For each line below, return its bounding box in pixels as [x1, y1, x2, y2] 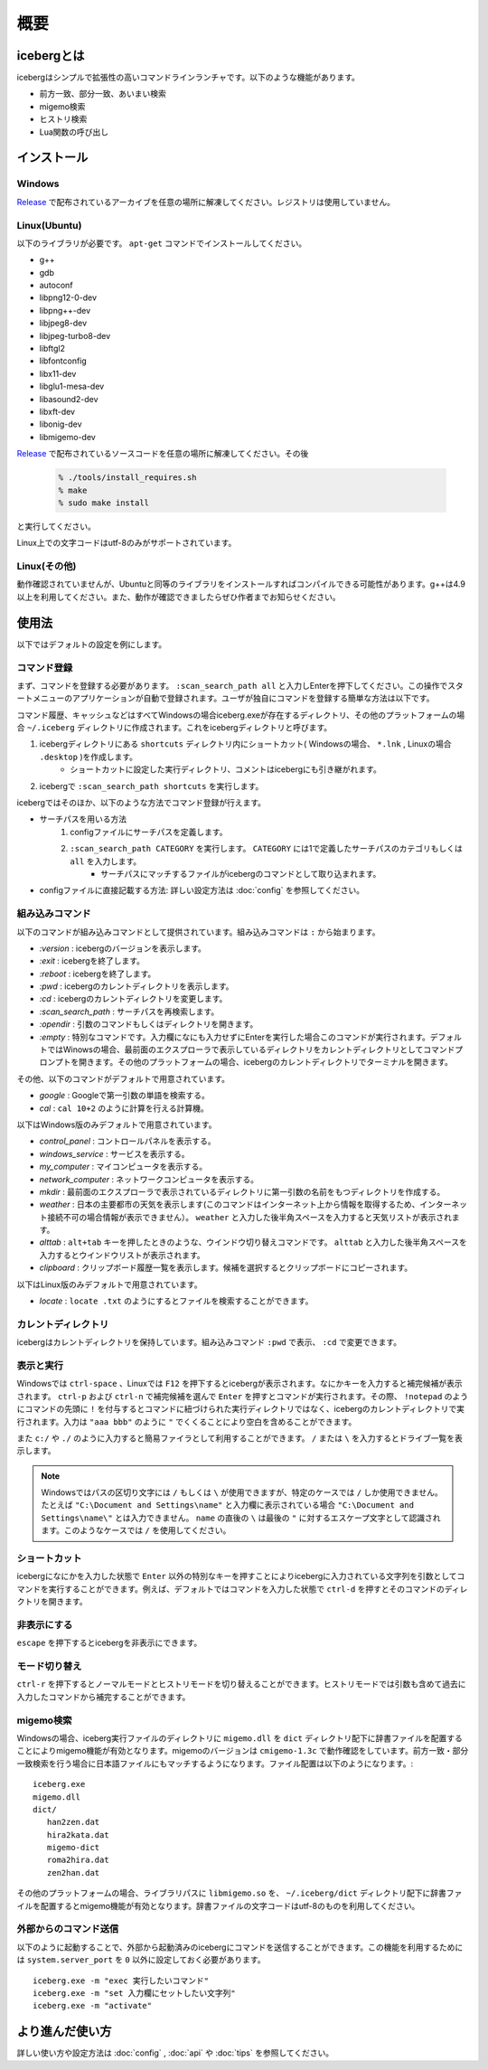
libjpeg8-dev [39, 317, 88, 329]
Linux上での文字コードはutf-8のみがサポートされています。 [16, 538, 237, 549]
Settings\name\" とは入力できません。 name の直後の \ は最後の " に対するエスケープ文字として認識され [41, 1512, 441, 1523]
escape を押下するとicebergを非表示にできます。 [16, 1637, 202, 1649]
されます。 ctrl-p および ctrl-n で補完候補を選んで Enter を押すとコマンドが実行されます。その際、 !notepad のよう [16, 1390, 469, 1401]
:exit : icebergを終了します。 [39, 955, 145, 966]
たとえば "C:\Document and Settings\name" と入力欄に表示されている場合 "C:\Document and [41, 1500, 415, 1510]
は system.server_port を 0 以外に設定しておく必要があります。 [16, 1954, 266, 1965]
